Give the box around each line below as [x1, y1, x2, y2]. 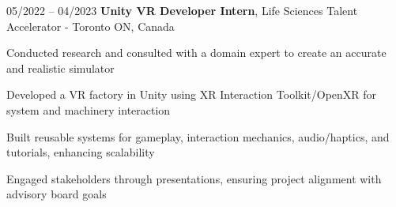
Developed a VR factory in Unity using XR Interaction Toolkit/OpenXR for [6, 86, 377, 103]
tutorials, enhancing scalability [6, 144, 155, 160]
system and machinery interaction [6, 101, 171, 118]
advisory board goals [6, 186, 107, 202]
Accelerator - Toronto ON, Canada [6, 17, 175, 34]
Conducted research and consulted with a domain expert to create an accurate [6, 44, 387, 61]
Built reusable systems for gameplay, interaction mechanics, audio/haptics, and [6, 128, 390, 145]
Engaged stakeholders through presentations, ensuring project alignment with [6, 170, 382, 186]
